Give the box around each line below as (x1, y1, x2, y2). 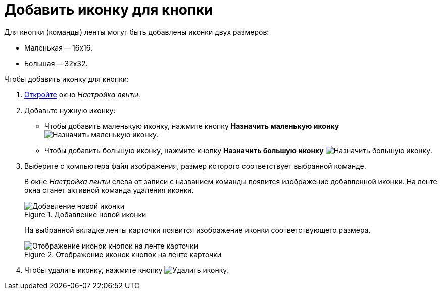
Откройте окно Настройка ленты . (24, 90, 140, 99)
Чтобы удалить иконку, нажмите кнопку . (24, 265, 229, 274)
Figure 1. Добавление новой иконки (24, 210, 146, 219)
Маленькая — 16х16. (24, 43, 93, 52)
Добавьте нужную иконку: (24, 106, 116, 115)
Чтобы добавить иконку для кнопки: (4, 74, 129, 83)
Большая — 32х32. (24, 59, 88, 68)
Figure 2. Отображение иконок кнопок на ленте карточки (24, 250, 222, 259)
